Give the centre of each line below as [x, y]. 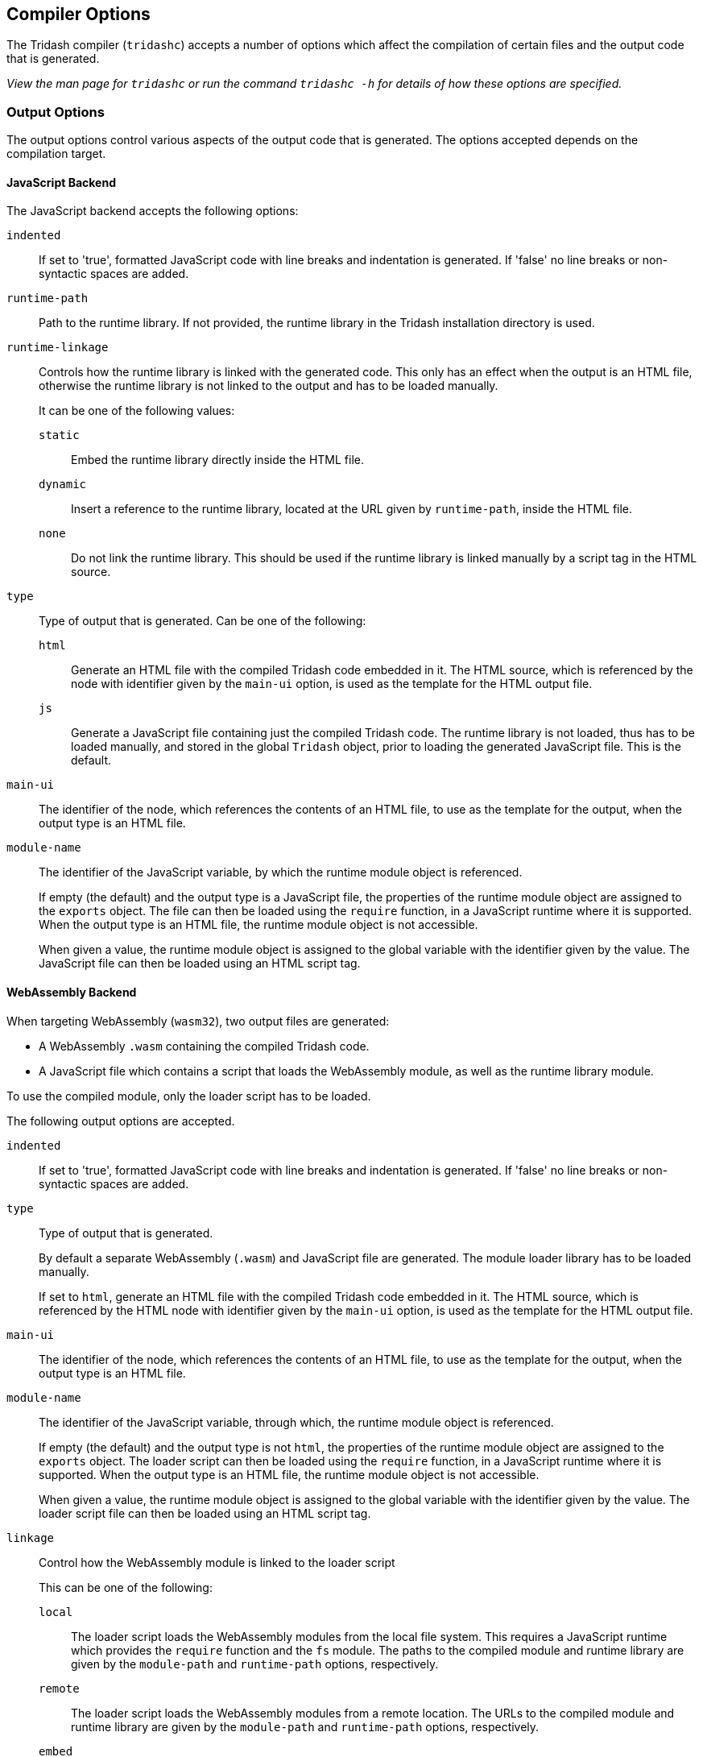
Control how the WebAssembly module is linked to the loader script [217, 1562]
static [59, 435]
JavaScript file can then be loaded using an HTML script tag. [200, 963]
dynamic [63, 485]
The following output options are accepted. [121, 1121]
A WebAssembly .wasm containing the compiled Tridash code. [204, 1046]
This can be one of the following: [126, 1587]
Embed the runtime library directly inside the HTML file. [217, 460]
